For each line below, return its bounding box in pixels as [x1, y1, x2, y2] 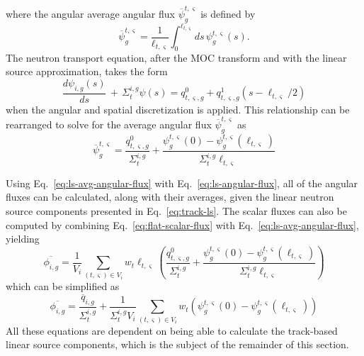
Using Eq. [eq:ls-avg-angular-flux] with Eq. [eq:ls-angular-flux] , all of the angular [6, 175, 358, 190]
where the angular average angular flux [6, 6, 175, 21]
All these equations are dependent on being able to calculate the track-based [6, 323, 338, 338]
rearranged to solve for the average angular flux [6, 117, 212, 132]
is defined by [200, 6, 256, 21]
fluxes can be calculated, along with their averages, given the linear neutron [6, 189, 334, 204]
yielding [6, 231, 40, 246]
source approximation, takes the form [6, 64, 168, 79]
